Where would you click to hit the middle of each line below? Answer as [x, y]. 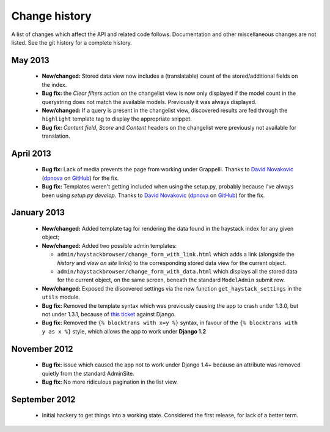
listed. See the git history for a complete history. [72, 42]
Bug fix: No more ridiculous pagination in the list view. [110, 382]
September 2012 [43, 399]
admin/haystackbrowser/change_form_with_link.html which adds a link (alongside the [176, 255]
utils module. [61, 297]
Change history [51, 16]
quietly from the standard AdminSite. [88, 373]
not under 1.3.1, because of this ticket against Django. [109, 314]
